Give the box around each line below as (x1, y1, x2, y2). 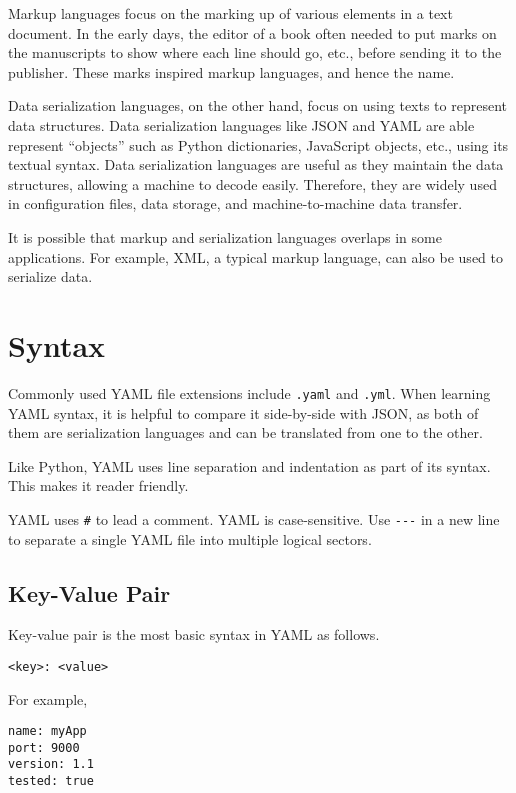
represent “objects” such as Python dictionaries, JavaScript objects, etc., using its (8, 134, 509, 155)
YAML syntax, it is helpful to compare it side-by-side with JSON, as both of (8, 402, 479, 423)
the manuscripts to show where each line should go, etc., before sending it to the (8, 42, 502, 63)
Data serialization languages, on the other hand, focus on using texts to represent (8, 95, 507, 116)
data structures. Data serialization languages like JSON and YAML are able (8, 114, 475, 135)
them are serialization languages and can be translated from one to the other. (8, 422, 483, 443)
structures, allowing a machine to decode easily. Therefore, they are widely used (8, 173, 497, 194)
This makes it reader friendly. (8, 475, 189, 496)
